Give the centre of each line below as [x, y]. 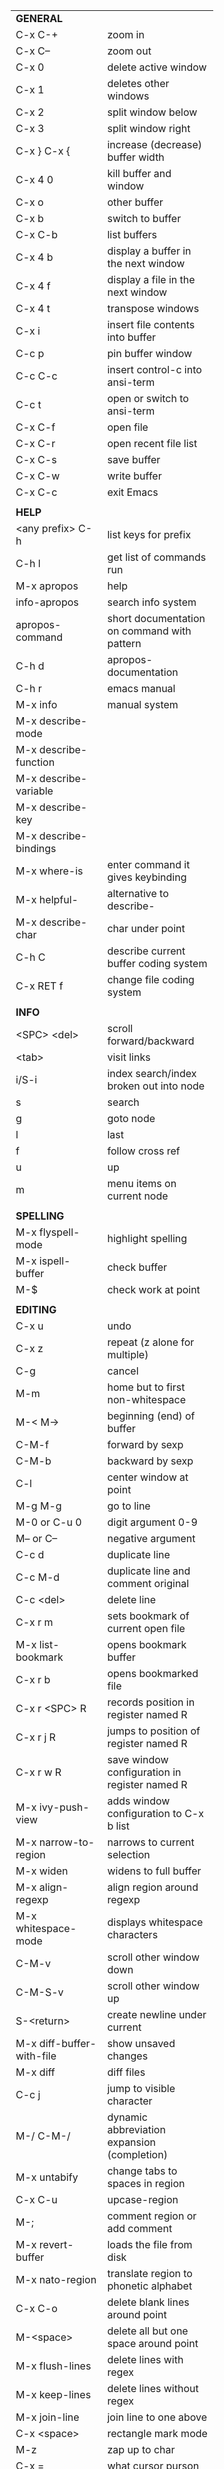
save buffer [134, 459]
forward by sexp [145, 1444]
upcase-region [143, 2199]
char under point [146, 928]
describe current [146, 951]
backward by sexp [150, 1461]
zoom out [129, 51]
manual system [143, 704]
